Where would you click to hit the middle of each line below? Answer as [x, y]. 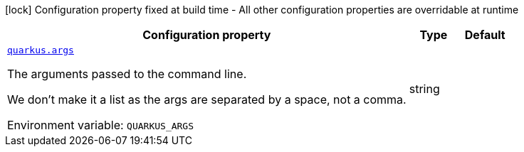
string [424, 88]
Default [485, 35]
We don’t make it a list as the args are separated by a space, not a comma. [207, 99]
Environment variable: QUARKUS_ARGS [101, 125]
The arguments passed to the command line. [127, 74]
